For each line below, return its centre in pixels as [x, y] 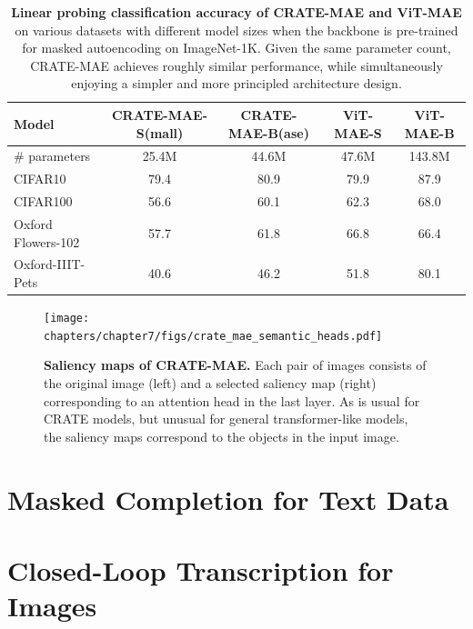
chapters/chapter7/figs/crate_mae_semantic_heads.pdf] [213, 336]
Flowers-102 [47, 241]
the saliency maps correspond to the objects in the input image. [221, 436]
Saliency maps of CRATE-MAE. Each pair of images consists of [235, 365]
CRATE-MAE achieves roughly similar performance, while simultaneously [236, 65]
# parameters [52, 156]
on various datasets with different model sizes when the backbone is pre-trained [236, 30]
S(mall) [160, 132]
